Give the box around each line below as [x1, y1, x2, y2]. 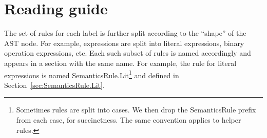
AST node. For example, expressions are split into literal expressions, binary [4, 37, 244, 48]
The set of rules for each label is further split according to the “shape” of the [4, 28, 246, 38]
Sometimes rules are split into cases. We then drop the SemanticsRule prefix [16, 104, 256, 115]
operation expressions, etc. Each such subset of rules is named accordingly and [4, 48, 251, 58]
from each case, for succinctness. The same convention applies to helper [16, 114, 241, 125]
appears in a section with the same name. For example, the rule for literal [4, 57, 237, 68]
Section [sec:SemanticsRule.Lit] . [4, 79, 105, 90]
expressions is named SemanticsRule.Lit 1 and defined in [4, 68, 179, 80]
